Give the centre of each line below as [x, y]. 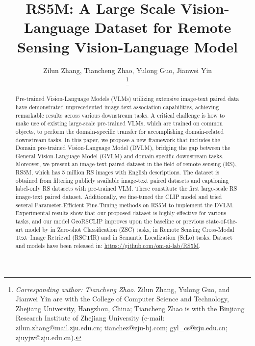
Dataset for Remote [163, 27]
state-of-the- [222, 221]
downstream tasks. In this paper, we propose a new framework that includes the [118, 139]
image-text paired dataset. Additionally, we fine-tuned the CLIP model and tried [119, 197]
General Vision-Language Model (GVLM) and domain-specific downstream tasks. [119, 156]
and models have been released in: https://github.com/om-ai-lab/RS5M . [108, 246]
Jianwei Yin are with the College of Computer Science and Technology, [122, 299]
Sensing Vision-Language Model [127, 46]
